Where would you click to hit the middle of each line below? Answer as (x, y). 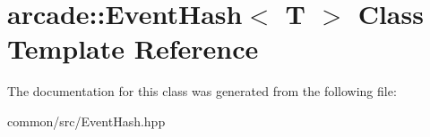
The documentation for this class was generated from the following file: (202, 91)
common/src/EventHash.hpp (86, 121)
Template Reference (133, 48)
